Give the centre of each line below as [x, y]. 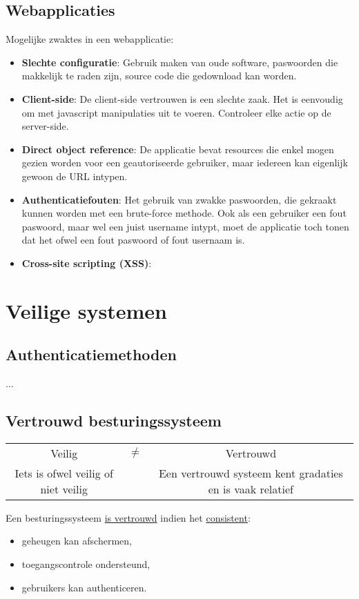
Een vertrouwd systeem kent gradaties [251, 473]
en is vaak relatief [251, 489]
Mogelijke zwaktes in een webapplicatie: [90, 39]
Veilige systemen [86, 310]
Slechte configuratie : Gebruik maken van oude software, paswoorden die [180, 62]
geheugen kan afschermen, [77, 541]
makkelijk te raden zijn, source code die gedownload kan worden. [159, 76]
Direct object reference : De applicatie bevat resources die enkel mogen [178, 149]
